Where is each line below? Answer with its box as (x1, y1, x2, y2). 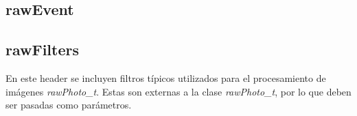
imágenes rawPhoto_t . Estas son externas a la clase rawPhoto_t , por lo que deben (5, 84, 352, 98)
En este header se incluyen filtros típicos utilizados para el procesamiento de (5, 70, 326, 85)
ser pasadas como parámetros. (5, 98, 132, 112)
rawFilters (5, 39, 80, 60)
